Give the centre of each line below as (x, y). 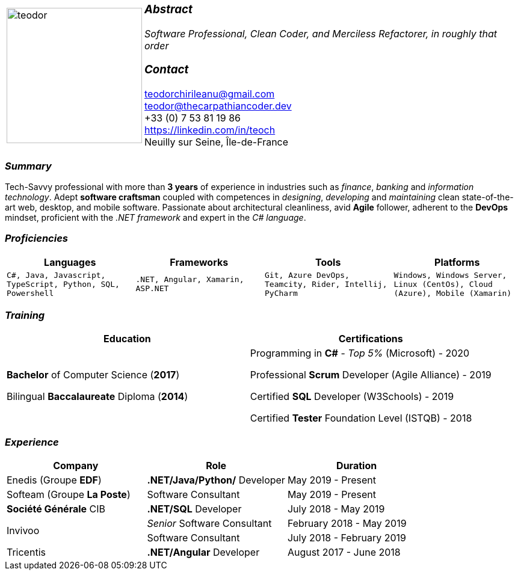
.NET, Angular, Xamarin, (190, 280)
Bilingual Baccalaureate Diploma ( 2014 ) (97, 397)
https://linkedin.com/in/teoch (210, 130)
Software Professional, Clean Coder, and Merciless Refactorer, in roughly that (321, 33)
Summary (28, 166)
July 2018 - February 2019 (347, 538)
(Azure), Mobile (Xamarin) (453, 293)
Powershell (30, 293)
